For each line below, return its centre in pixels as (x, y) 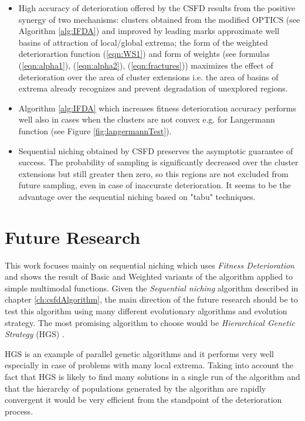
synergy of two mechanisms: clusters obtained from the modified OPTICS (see (159, 19)
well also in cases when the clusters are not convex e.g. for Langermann (147, 119)
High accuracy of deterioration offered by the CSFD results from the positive (157, 8)
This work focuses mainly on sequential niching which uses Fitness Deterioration (150, 265)
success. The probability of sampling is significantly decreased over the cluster (158, 162)
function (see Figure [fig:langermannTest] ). (95, 130)
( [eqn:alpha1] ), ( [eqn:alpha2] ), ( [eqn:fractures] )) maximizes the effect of (146, 65)
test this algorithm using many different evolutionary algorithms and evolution (146, 311)
